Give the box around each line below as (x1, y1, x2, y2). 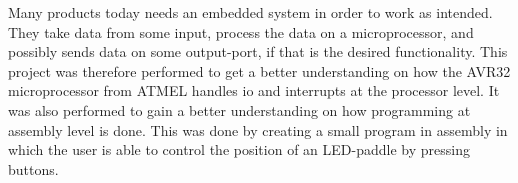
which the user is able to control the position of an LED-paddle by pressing (8, 139, 470, 160)
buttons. (8, 158, 59, 179)
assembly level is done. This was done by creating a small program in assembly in (8, 119, 508, 140)
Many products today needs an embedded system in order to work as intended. (8, 2, 493, 22)
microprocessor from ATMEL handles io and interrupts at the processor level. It (8, 80, 500, 101)
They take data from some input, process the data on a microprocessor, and (8, 21, 474, 42)
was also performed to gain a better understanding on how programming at (8, 99, 471, 120)
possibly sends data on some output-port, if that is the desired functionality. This (8, 41, 508, 62)
